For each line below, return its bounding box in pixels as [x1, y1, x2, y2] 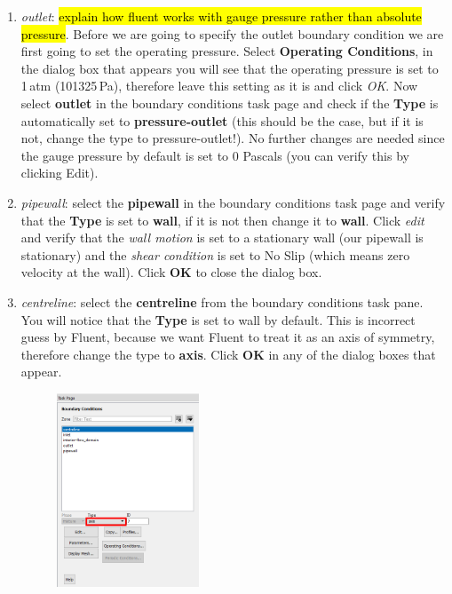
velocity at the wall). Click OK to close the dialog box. [20, 263, 322, 281]
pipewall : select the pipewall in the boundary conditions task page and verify [20, 193, 446, 211]
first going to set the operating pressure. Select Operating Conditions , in [20, 42, 433, 60]
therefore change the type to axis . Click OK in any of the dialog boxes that [20, 345, 436, 363]
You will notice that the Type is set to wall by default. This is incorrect [20, 310, 416, 329]
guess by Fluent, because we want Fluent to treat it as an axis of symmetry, [20, 328, 435, 346]
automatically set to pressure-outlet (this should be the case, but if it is [20, 111, 424, 130]
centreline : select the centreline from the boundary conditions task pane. [20, 292, 424, 311]
